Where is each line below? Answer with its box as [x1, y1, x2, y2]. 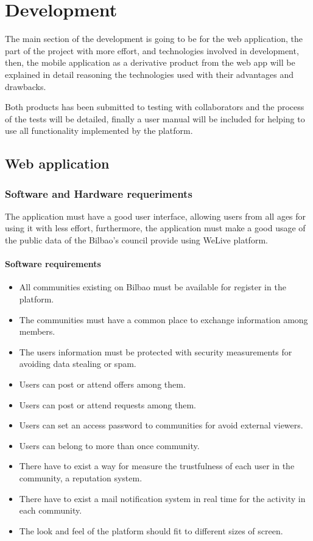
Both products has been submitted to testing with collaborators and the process [5, 100, 304, 113]
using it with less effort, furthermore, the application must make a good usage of [5, 222, 306, 234]
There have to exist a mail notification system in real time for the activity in [19, 492, 306, 504]
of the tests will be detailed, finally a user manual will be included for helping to [5, 112, 305, 125]
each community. [19, 504, 82, 517]
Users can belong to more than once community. [19, 439, 200, 452]
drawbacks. [5, 80, 46, 92]
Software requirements [5, 257, 101, 270]
